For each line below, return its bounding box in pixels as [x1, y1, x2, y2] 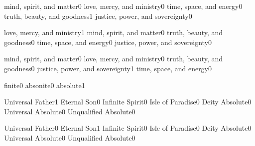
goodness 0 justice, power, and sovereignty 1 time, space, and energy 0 [4, 63, 212, 73]
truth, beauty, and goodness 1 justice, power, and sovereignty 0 [4, 10, 192, 21]
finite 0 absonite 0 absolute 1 [4, 80, 85, 90]
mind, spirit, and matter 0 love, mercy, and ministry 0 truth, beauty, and [4, 53, 223, 64]
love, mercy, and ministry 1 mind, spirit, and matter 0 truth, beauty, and [4, 27, 223, 38]
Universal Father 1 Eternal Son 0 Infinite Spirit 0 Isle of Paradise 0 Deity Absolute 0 [4, 97, 252, 107]
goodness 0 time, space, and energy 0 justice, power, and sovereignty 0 [4, 37, 212, 47]
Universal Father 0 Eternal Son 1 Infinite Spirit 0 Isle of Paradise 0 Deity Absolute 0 [4, 123, 252, 133]
